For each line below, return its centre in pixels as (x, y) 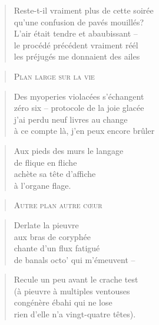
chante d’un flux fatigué (57, 248)
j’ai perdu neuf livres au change (71, 119)
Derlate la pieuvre (46, 224)
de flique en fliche (45, 162)
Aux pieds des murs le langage (69, 150)
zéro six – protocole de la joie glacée (79, 108)
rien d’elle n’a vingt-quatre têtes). (75, 314)
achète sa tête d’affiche (55, 174)
